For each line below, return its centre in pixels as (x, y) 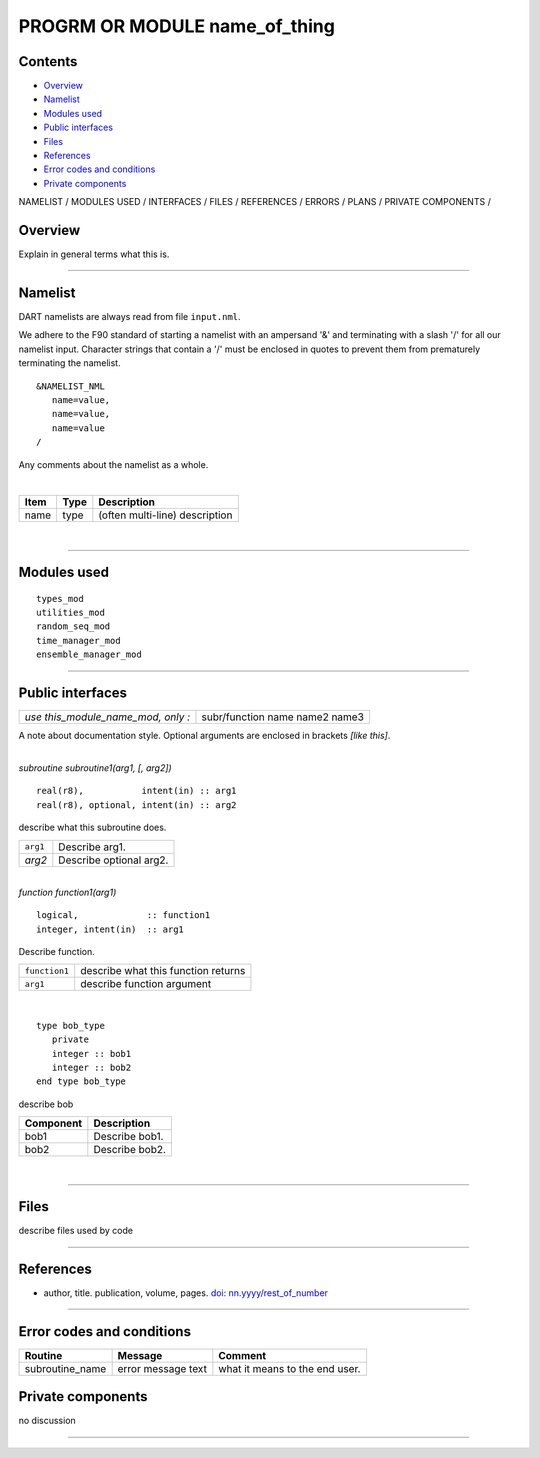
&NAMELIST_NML (70, 386)
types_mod (60, 598)
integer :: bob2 (91, 1068)
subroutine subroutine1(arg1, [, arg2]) (95, 767)
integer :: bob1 (91, 1053)
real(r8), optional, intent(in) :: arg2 (136, 804)
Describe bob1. (128, 1137)
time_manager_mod (78, 640)
